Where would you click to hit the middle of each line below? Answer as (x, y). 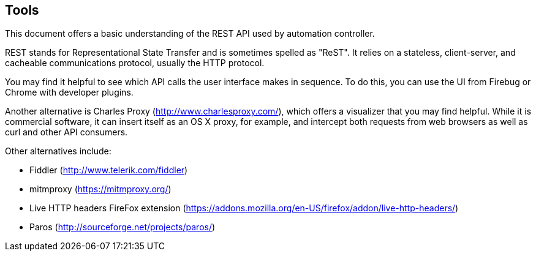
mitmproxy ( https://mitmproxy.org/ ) (100, 189)
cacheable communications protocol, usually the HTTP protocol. (135, 63)
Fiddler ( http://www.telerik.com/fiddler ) (109, 170)
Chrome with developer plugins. (69, 92)
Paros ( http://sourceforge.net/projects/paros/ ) (123, 227)
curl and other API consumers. (66, 132)
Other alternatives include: (58, 151)
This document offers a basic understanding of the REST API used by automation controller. (190, 34)
